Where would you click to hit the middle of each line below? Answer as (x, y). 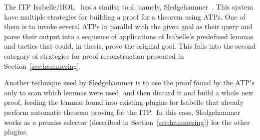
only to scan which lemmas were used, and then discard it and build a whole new (129, 92)
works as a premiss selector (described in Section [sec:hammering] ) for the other (127, 122)
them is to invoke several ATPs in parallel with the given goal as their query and (128, 26)
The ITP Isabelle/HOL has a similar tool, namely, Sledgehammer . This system (129, 7)
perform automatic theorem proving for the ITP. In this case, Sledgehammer (122, 112)
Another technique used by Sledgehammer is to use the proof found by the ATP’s (129, 83)
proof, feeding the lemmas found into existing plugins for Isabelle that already (124, 102)
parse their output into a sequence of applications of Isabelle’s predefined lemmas (129, 36)
